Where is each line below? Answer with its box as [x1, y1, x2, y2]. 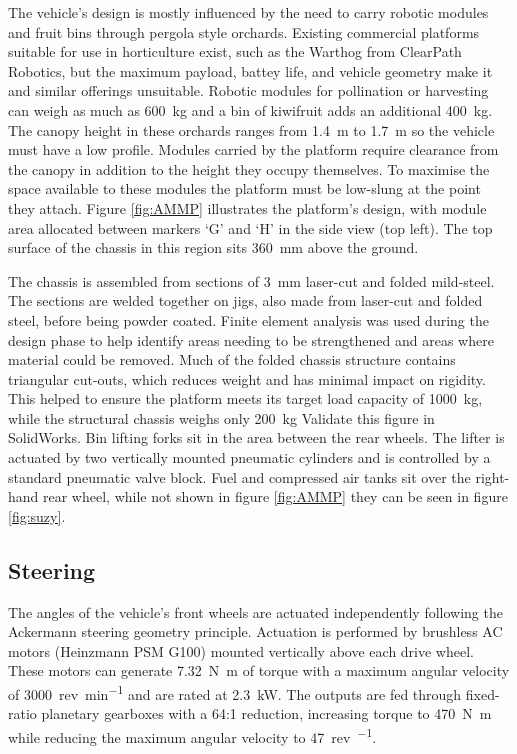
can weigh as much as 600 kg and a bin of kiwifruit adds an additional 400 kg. [8, 99, 493, 120]
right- [475, 466, 510, 487]
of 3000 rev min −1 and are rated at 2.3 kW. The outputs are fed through [8, 681, 462, 704]
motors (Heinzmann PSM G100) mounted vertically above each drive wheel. [8, 640, 474, 661]
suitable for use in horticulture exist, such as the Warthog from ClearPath [8, 41, 462, 62]
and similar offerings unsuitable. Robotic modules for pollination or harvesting [8, 80, 489, 101]
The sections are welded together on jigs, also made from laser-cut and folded [8, 290, 483, 311]
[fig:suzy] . [8, 505, 66, 526]
